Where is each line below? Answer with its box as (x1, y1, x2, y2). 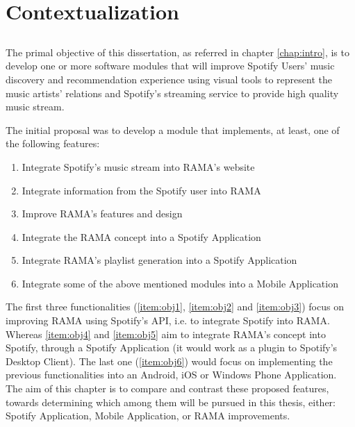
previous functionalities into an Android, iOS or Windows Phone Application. (6, 367, 337, 382)
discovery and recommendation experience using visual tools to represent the (6, 72, 332, 86)
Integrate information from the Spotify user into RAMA (22, 183, 261, 197)
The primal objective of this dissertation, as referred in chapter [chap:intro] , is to (6, 44, 349, 59)
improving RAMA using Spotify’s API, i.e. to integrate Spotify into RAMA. (6, 313, 330, 328)
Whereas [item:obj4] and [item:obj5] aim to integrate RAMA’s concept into (6, 326, 326, 341)
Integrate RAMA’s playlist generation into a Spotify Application (22, 253, 297, 267)
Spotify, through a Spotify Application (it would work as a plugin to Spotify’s (6, 340, 338, 355)
